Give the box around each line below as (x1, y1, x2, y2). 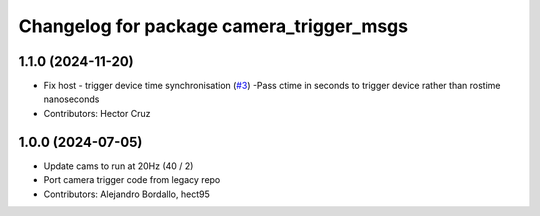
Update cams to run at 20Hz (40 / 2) (43, 160, 194, 172)
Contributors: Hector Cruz (43, 107, 151, 119)
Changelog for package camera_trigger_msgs (18, 15, 409, 37)
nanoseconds (43, 93, 100, 105)
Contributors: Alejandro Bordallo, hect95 (43, 188, 210, 200)
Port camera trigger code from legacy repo (43, 174, 221, 186)
